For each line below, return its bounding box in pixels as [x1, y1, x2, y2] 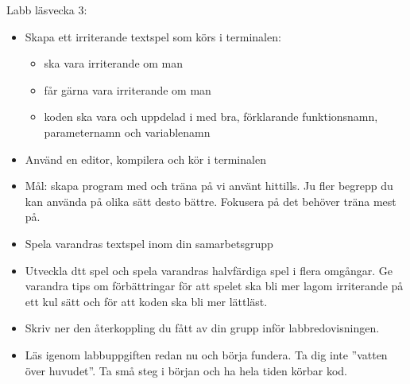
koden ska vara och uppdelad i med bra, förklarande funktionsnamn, [44, 108, 378, 125]
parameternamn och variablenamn [44, 123, 211, 140]
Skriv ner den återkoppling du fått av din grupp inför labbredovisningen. [25, 320, 380, 336]
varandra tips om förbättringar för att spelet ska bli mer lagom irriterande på [25, 277, 404, 294]
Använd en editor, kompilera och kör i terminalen [25, 150, 266, 167]
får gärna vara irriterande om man [44, 81, 211, 98]
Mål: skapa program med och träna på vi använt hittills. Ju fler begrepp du [25, 177, 393, 194]
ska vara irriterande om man [44, 55, 184, 72]
